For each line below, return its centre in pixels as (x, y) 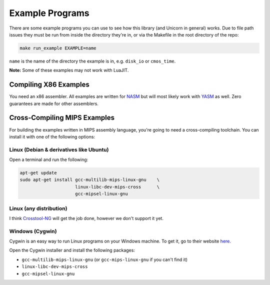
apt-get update (38, 173)
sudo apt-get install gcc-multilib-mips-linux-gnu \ (90, 180)
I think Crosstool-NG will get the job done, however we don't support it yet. (86, 218)
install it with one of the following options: (52, 136)
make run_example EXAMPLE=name (58, 48)
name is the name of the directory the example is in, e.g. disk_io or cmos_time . (92, 61)
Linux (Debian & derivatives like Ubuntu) (59, 149)
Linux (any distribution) (38, 208)
